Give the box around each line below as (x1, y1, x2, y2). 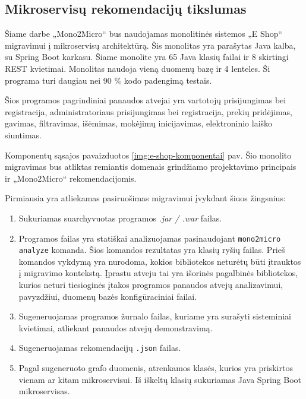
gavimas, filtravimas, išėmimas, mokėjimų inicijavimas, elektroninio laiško (5, 117, 273, 129)
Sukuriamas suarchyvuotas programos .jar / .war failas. (18, 211, 222, 224)
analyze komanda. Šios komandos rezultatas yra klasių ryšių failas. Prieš (18, 243, 285, 256)
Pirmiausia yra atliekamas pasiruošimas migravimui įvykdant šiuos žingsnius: (5, 192, 286, 204)
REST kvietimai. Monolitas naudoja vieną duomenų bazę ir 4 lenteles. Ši (5, 62, 270, 74)
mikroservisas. (18, 385, 70, 397)
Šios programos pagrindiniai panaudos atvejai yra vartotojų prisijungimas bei (5, 94, 286, 106)
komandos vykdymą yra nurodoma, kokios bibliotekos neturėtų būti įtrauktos (18, 255, 301, 267)
